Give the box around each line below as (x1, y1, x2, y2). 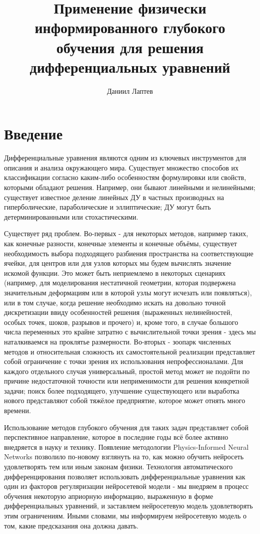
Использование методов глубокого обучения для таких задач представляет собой (4, 422, 248, 432)
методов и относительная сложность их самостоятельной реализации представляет (4, 346, 255, 357)
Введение (4, 123, 63, 144)
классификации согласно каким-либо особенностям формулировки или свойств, (4, 172, 246, 183)
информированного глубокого (34, 17, 225, 38)
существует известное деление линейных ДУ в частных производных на (4, 192, 224, 202)
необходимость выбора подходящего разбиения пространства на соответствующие (4, 248, 253, 258)
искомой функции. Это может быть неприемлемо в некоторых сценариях (4, 267, 226, 278)
